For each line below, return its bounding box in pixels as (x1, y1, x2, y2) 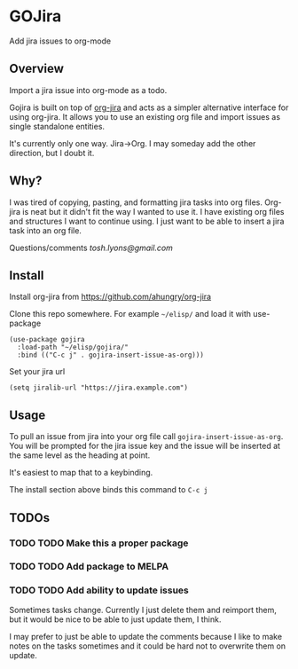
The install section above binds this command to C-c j (9, 484, 208, 495)
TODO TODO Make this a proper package (9, 537, 189, 549)
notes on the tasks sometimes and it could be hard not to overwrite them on (9, 641, 286, 651)
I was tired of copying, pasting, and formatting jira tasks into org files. (9, 197, 263, 208)
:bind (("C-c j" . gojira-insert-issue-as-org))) (17, 350, 204, 360)
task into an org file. (9, 224, 82, 236)
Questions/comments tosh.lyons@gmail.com (9, 242, 173, 253)
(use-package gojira (9, 335, 86, 344)
